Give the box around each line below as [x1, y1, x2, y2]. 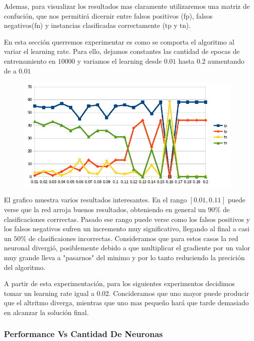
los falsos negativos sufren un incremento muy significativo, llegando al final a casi [4, 223, 250, 234]
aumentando [208, 55, 245, 66]
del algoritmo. [4, 262, 45, 272]
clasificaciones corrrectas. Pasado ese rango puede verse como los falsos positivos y [4, 214, 250, 224]
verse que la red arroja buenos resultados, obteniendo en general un [4, 204, 206, 215]
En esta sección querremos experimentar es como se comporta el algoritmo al [4, 36, 234, 47]
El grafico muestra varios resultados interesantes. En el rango [4, 195, 187, 205]
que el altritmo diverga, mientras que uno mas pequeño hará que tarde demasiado [4, 297, 249, 308]
